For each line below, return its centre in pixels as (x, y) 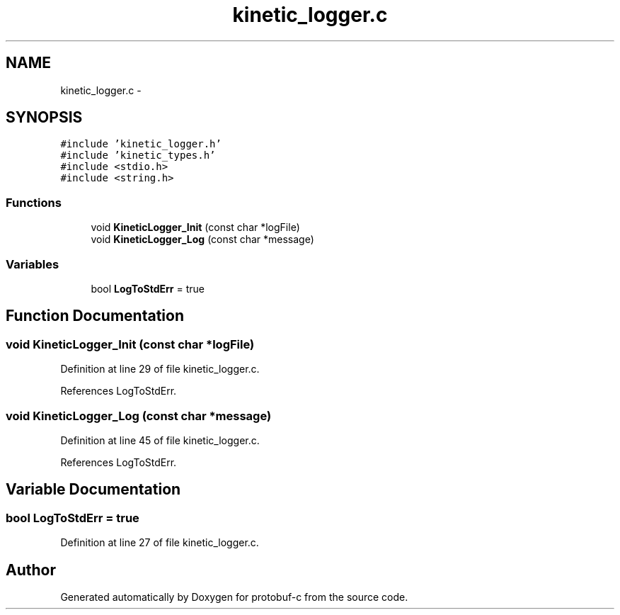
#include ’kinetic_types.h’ (138, 156)
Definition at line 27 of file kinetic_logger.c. (160, 543)
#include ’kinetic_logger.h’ (141, 144)
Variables (33, 264)
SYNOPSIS (44, 118)
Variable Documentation (93, 490)
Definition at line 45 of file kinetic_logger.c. (160, 440)
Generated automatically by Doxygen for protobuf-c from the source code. (234, 597)
